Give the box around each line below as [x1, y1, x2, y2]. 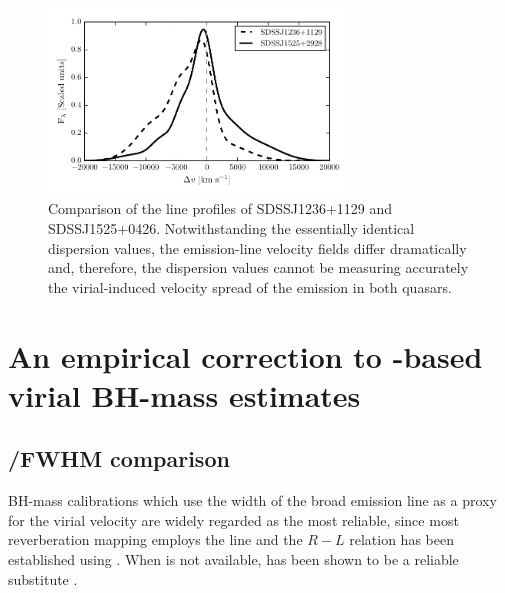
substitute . [8, 568, 78, 589]
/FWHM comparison [8, 443, 230, 474]
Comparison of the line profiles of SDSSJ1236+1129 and [48, 198, 393, 219]
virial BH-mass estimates [8, 374, 361, 415]
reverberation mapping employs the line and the [8, 529, 303, 550]
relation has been [349, 529, 454, 550]
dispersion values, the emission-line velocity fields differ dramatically [48, 237, 467, 258]
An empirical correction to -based [8, 335, 483, 376]
